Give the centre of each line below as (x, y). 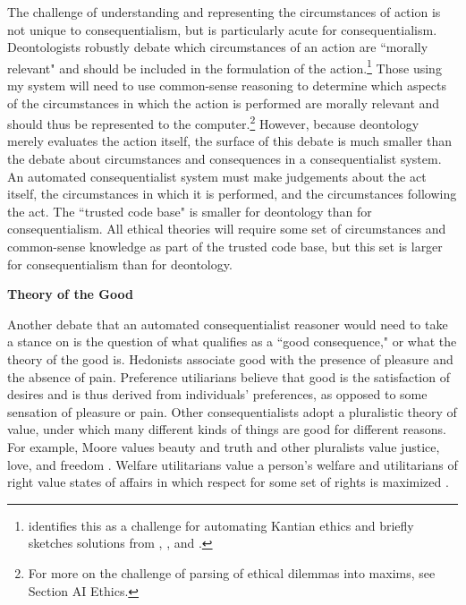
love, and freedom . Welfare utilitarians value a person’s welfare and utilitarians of (233, 464)
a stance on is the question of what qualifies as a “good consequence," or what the (232, 341)
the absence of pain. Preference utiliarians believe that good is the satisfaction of (229, 376)
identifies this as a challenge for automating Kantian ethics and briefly (221, 525)
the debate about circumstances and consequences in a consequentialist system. (225, 159)
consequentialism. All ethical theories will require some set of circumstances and (227, 229)
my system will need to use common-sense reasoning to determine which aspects (227, 85)
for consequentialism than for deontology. (120, 264)
